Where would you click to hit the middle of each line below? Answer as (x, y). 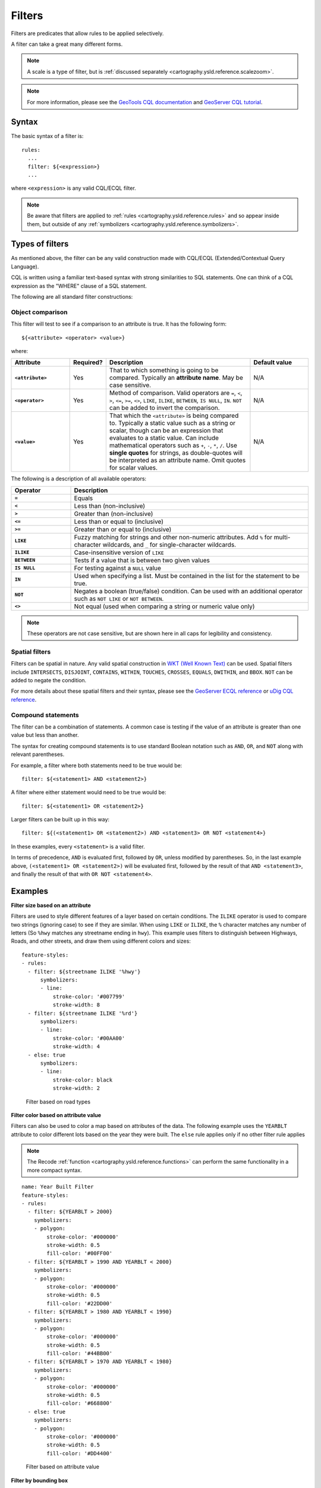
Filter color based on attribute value (56, 1115)
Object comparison (39, 312)
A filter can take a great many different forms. (67, 44)
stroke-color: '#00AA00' (89, 1038)
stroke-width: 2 (76, 1088)
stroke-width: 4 (76, 1047)
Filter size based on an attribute (51, 905)
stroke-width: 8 (76, 1005)
